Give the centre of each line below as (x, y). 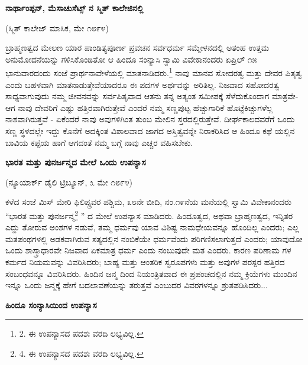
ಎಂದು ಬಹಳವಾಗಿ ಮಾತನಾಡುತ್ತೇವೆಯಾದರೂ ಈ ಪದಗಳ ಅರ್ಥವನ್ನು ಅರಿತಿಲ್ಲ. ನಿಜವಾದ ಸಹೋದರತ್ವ (142, 84)
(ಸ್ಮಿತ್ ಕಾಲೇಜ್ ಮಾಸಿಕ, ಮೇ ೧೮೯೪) (57, 27)
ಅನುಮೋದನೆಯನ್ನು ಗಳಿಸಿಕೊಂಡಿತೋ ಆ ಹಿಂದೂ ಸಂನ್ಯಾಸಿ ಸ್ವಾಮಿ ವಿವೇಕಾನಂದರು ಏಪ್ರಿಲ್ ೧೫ (131, 59)
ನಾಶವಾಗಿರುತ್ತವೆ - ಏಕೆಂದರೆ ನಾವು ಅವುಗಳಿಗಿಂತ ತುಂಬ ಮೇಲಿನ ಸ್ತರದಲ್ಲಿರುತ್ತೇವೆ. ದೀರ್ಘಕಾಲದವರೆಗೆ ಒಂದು (150, 119)
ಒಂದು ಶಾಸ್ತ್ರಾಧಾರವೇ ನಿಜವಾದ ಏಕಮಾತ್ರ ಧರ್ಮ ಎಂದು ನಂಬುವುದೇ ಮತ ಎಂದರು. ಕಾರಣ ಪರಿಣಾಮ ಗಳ (148, 250)
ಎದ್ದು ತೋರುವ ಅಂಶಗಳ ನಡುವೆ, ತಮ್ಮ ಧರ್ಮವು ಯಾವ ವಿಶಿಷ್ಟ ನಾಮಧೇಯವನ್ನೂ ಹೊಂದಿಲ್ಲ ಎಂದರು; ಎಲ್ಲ (152, 227)
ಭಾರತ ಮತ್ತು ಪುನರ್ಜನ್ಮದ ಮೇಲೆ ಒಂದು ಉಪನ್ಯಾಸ (76, 162)
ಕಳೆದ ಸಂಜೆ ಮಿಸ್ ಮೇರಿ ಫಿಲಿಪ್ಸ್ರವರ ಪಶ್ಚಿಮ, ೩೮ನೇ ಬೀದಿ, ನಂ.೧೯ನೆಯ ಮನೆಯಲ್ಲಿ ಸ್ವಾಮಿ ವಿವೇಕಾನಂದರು (148, 202)
